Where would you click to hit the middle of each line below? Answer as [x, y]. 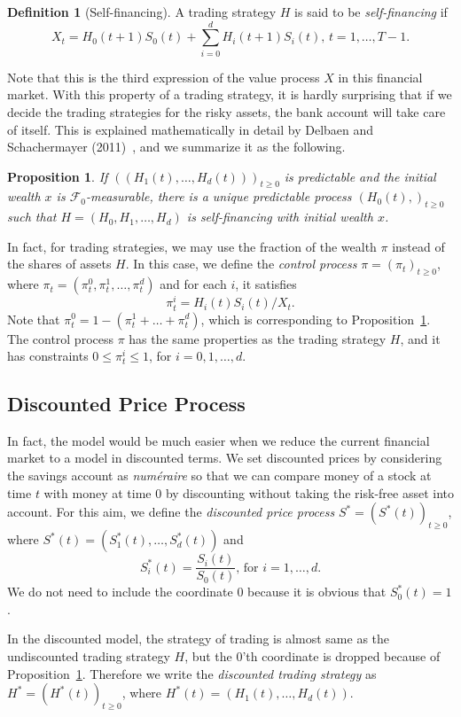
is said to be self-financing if [371, 12]
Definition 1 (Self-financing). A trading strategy [142, 12]
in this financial [380, 77]
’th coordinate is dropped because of [341, 655]
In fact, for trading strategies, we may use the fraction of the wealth [192, 246]
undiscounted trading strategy [89, 655]
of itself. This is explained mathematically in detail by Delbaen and [191, 129]
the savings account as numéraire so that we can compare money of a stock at [219, 475]
